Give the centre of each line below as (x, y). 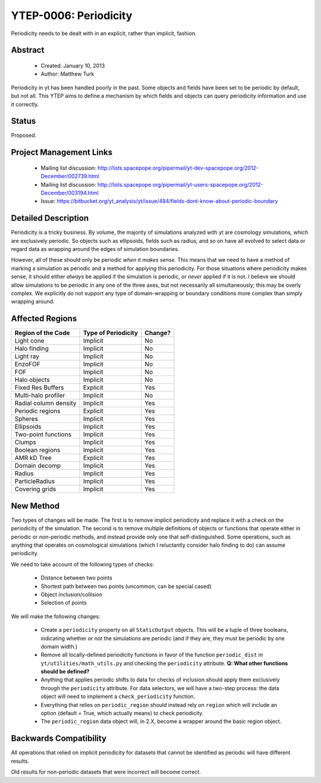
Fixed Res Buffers (39, 388)
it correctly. (25, 104)
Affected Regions (44, 319)
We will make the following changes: (56, 616)
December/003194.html (70, 193)
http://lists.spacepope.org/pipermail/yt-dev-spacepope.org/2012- (178, 168)
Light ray (27, 356)
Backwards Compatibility (59, 739)
